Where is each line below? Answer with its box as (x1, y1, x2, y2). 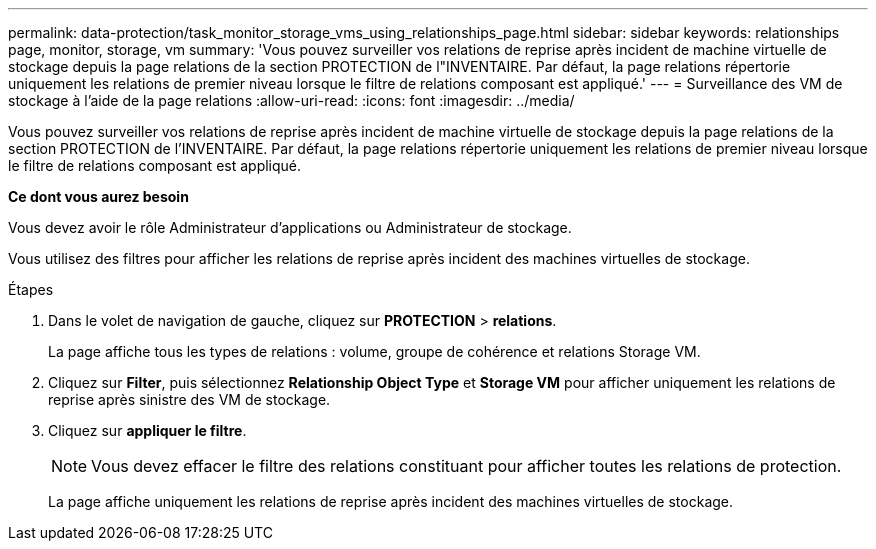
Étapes (8, 281, 54, 298)
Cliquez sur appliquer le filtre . (48, 422, 247, 439)
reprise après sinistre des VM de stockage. (48, 391, 331, 408)
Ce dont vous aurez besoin (8, 188, 189, 205)
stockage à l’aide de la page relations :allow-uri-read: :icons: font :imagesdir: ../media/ (8, 92, 575, 109)
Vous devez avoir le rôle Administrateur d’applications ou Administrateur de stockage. (8, 219, 572, 236)
